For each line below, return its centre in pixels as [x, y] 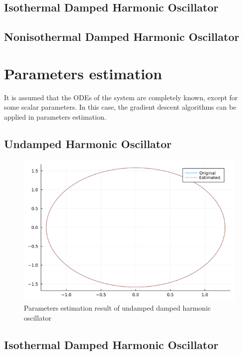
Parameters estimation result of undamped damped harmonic [118, 307]
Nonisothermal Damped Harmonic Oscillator [122, 37]
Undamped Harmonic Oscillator [88, 143]
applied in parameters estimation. [55, 116]
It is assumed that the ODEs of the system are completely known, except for [121, 97]
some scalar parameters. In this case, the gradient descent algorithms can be [120, 107]
